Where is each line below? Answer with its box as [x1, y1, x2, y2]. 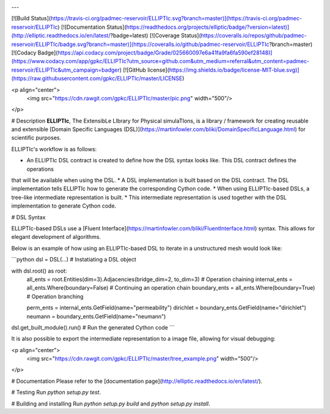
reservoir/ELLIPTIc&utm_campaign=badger [11, 66, 120, 73]
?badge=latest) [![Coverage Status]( [110, 32, 202, 39]
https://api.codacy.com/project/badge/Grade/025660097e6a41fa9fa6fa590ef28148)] [57, 49, 273, 56]
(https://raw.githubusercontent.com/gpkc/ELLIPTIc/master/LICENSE [11, 75, 183, 82]
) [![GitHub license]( [119, 66, 169, 73]
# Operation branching [26, 293, 84, 300]
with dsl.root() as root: [11, 267, 67, 274]
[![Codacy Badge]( [11, 49, 58, 56]
